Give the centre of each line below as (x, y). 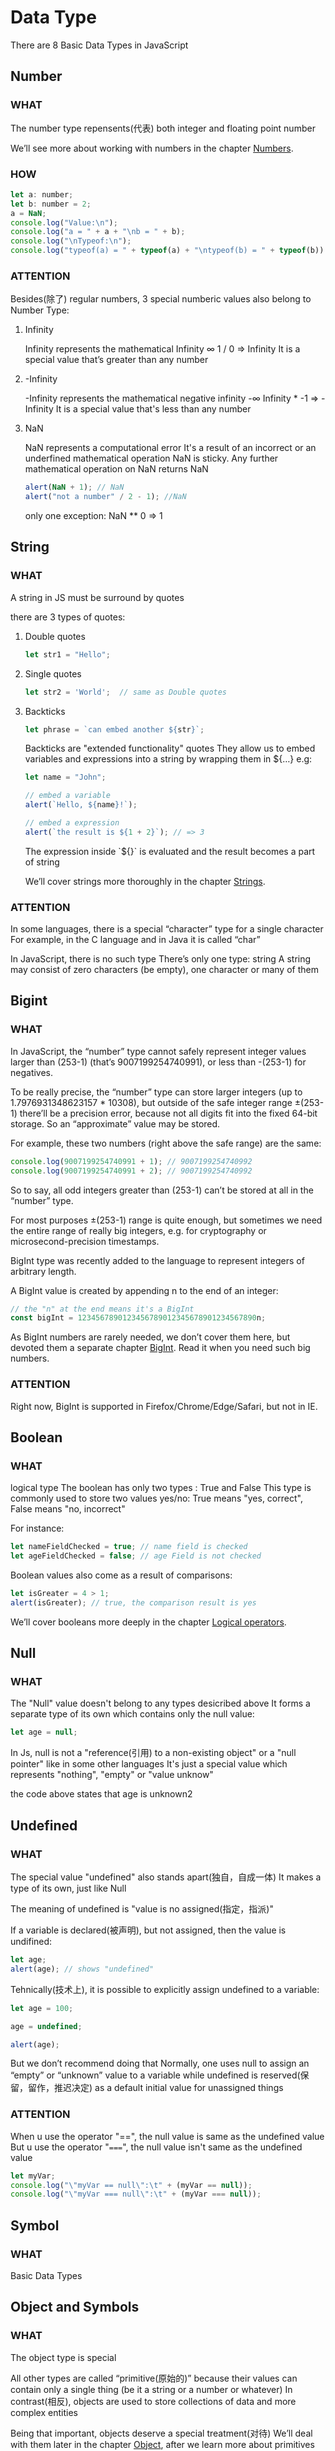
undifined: (31, 1941)
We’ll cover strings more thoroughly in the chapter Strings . (145, 881)
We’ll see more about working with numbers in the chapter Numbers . (152, 148)
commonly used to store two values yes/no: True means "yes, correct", (156, 1498)
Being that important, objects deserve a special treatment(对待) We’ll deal (161, 2433)
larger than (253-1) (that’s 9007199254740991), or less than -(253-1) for (158, 1062)
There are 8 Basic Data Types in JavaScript (99, 45)
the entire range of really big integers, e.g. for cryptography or (138, 1230)
